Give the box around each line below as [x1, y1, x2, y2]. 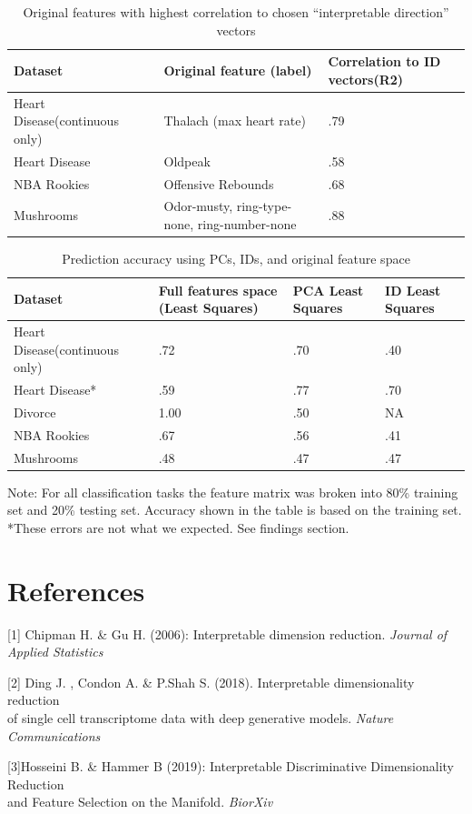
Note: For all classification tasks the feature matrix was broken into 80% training [7, 482, 458, 501]
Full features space [158, 280, 278, 299]
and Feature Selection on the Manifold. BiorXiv [7, 792, 273, 811]
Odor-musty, [163, 196, 233, 216]
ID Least [385, 280, 441, 299]
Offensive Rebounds [163, 174, 274, 193]
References [7, 571, 145, 608]
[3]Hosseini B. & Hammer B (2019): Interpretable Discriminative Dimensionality [7, 757, 454, 776]
